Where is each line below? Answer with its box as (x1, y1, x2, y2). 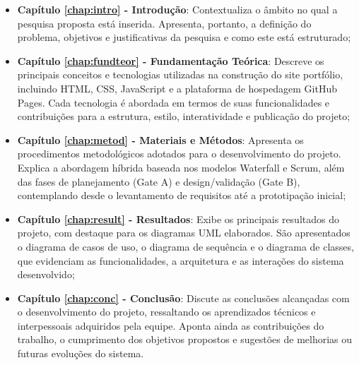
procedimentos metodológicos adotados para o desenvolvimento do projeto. (17, 146, 341, 161)
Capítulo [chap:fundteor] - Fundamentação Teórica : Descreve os (17, 53, 324, 68)
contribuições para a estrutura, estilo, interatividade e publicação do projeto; (17, 109, 351, 124)
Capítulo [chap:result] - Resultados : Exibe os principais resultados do (17, 211, 339, 226)
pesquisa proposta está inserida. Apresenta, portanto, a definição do (17, 16, 312, 30)
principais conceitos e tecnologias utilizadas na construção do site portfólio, (17, 67, 343, 82)
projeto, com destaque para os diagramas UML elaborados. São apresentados (17, 225, 351, 240)
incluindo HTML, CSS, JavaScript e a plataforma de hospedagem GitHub (17, 80, 337, 95)
